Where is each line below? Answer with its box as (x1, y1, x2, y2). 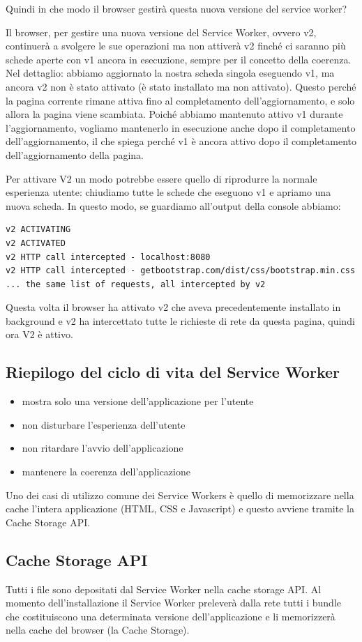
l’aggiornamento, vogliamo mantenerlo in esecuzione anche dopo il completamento (6, 120, 356, 135)
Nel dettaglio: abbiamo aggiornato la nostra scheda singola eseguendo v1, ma (6, 66, 335, 80)
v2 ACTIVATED (6, 238, 66, 248)
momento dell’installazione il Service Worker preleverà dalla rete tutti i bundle (6, 595, 341, 610)
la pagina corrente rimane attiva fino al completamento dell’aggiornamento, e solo (6, 93, 355, 107)
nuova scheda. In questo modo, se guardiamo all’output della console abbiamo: (6, 198, 341, 213)
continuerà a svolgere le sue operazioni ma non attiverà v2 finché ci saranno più (6, 38, 346, 53)
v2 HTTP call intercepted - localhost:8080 (6, 252, 211, 262)
